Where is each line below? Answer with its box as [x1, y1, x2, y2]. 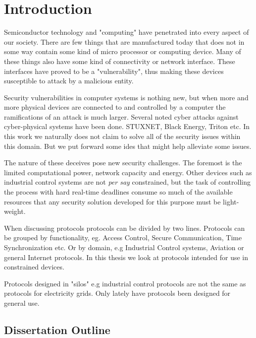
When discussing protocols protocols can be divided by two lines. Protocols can [4, 222, 245, 233]
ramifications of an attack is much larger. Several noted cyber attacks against [4, 111, 239, 122]
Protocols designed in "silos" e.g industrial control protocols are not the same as [4, 278, 246, 288]
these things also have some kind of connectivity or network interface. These [4, 56, 235, 66]
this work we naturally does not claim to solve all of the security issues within [4, 131, 241, 141]
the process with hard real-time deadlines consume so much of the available [4, 187, 233, 197]
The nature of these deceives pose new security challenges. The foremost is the [4, 157, 242, 168]
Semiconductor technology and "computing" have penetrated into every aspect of [4, 27, 249, 37]
